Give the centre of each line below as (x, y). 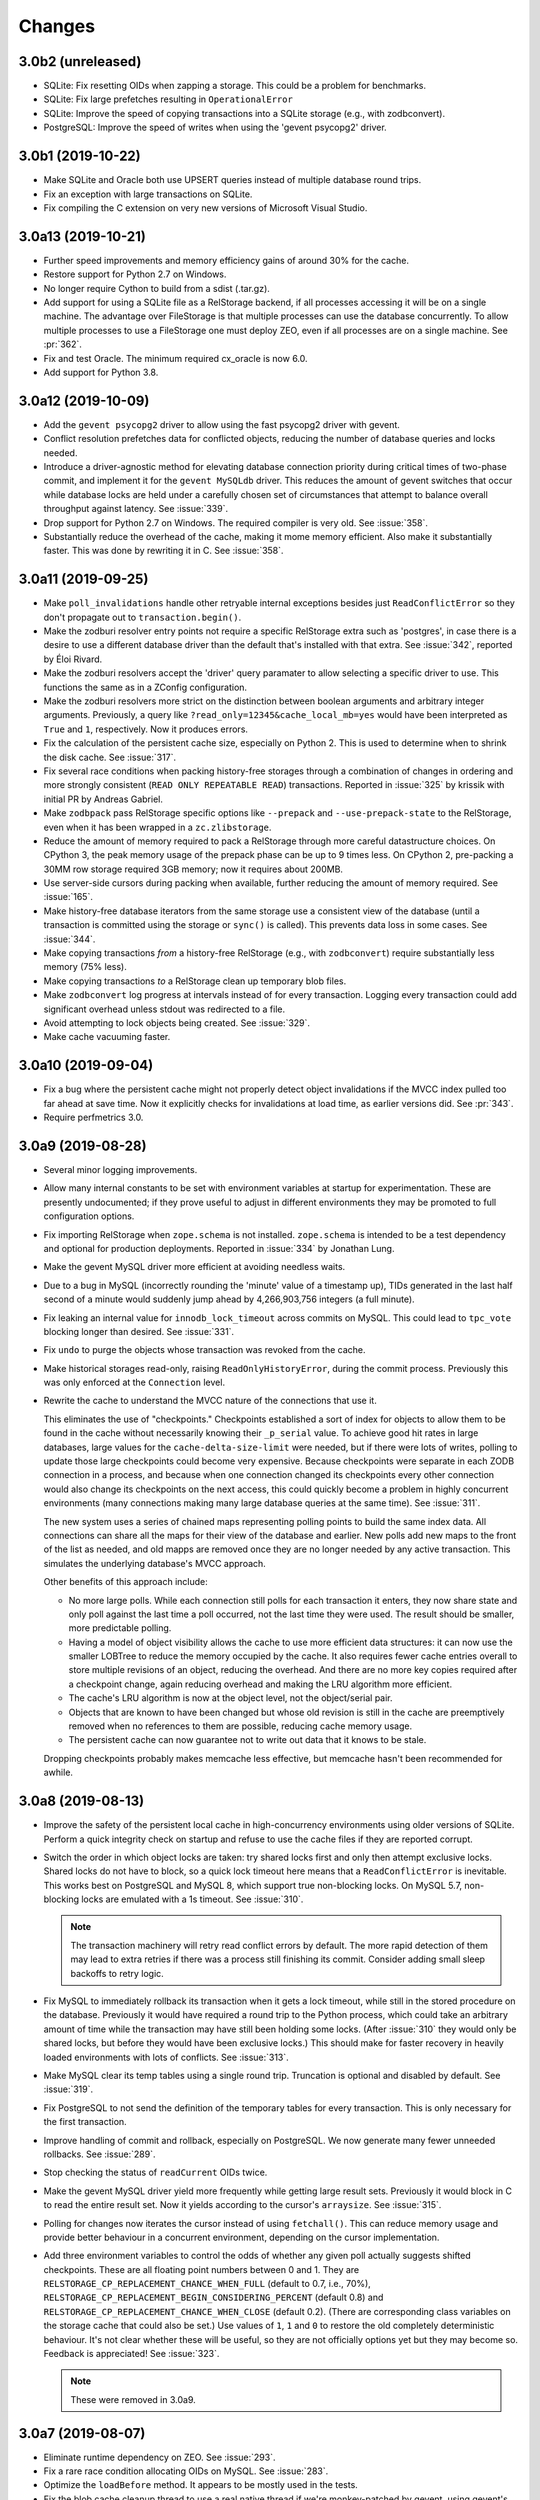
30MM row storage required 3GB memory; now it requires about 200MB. (193, 869)
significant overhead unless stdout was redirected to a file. (164, 1009)
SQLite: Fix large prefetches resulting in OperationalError (168, 99)
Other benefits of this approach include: (126, 1582)
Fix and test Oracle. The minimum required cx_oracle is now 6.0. (176, 358)
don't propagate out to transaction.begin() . (142, 617)
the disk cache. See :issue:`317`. (110, 757)
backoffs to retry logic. (117, 1973)
